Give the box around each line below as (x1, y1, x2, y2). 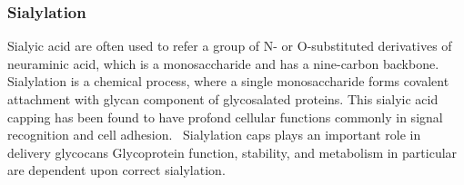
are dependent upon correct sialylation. (7, 161, 226, 180)
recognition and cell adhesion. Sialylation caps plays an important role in (7, 125, 421, 144)
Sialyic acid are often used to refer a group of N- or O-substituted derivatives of (7, 36, 452, 55)
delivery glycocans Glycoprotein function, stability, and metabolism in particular (7, 142, 458, 161)
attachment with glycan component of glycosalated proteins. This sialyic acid (7, 90, 439, 108)
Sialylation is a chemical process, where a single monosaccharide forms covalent (7, 72, 449, 91)
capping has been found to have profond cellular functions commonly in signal (7, 107, 443, 126)
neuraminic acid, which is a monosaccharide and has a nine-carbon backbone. (7, 54, 439, 73)
